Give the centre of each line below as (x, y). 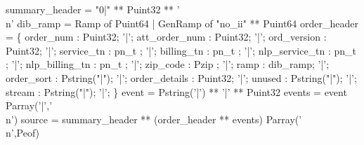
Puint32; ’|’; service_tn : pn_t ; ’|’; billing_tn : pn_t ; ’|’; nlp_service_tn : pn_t (181, 50)
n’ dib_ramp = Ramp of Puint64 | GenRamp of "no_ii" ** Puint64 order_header (182, 23)
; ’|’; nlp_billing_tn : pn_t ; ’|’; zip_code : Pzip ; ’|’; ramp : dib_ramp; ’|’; (168, 64)
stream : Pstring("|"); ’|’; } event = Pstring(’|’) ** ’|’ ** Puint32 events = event (176, 91)
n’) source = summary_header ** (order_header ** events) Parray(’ (154, 119)
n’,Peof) (23, 133)
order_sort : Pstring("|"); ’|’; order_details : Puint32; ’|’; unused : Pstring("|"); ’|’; (181, 77)
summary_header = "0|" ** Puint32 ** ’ (93, 9)
